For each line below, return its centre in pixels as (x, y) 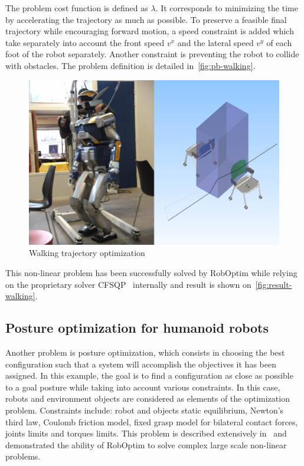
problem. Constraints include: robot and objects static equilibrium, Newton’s (145, 410)
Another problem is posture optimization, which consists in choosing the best (145, 352)
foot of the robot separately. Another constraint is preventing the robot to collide (152, 54)
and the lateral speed (215, 42)
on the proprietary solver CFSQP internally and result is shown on (128, 284)
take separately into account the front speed (85, 42)
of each (279, 42)
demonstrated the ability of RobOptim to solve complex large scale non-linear (146, 444)
